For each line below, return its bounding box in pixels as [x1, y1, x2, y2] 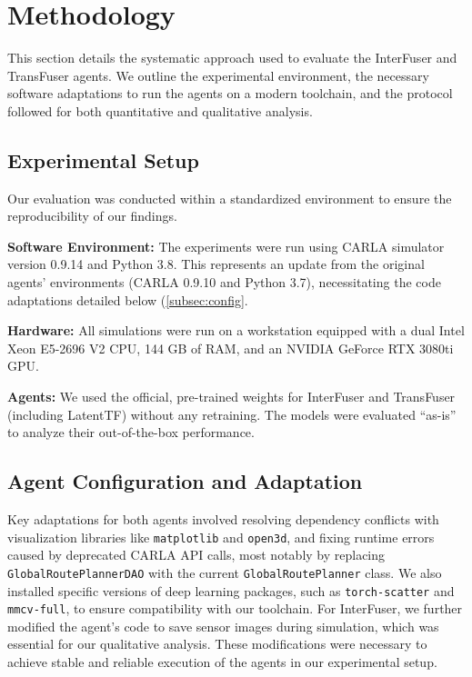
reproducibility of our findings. [7, 206, 177, 225]
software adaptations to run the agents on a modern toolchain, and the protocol [7, 84, 453, 103]
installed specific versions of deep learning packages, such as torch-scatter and [7, 581, 455, 600]
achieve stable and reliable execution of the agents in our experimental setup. [7, 652, 437, 672]
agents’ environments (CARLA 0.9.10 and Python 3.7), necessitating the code [7, 273, 441, 292]
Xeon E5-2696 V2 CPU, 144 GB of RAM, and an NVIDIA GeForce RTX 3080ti [7, 338, 454, 357]
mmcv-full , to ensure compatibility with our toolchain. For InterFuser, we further [7, 599, 463, 618]
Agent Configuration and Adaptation [7, 467, 363, 495]
